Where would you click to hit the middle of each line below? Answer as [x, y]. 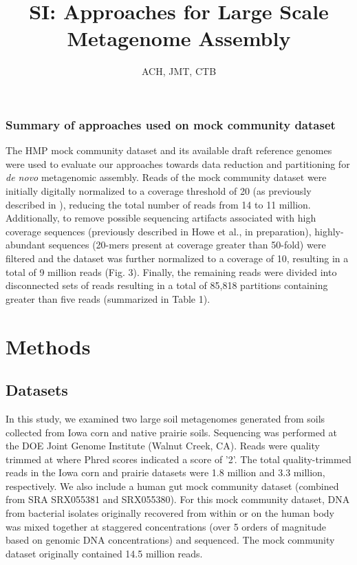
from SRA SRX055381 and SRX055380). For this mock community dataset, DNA [178, 499]
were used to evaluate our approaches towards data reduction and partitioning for [178, 163]
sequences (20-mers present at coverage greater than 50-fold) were [187, 245]
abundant [25, 245]
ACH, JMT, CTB [179, 71]
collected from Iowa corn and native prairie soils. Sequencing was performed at [171, 432]
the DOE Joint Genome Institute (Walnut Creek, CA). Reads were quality [163, 446]
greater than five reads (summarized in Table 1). [108, 298]
